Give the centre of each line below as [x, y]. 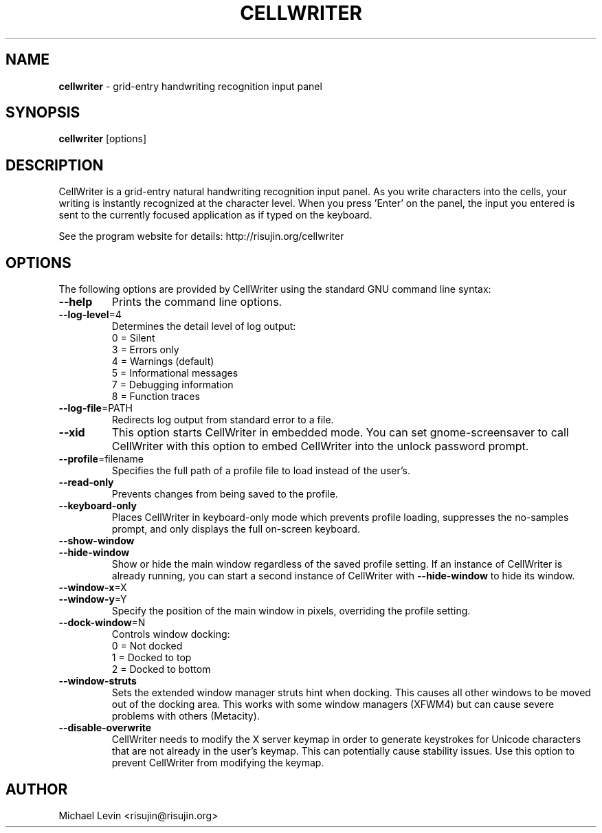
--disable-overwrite [105, 728]
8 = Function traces [156, 397]
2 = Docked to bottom [161, 669]
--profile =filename [101, 459]
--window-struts [98, 681]
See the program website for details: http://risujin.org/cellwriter [201, 236]
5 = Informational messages [175, 373]
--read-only [86, 482]
